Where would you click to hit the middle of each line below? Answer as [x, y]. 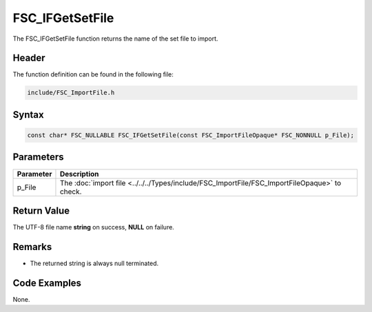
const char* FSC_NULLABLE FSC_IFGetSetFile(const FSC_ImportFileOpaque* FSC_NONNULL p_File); [191, 135]
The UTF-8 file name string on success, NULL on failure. [94, 227]
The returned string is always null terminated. [94, 263]
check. [71, 191]
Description [79, 174]
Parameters [38, 157]
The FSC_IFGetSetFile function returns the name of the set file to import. [115, 39]
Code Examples [47, 283]
